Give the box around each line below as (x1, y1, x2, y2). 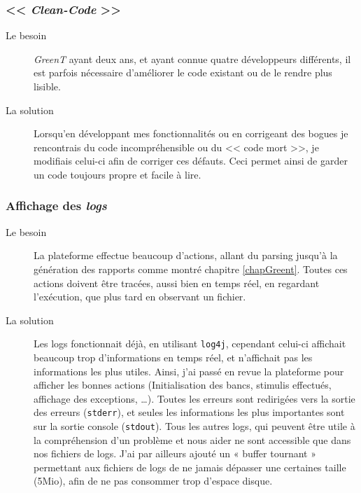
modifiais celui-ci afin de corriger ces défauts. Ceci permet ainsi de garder (34, 153, 348, 168)
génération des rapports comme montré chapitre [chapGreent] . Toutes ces (34, 261, 348, 276)
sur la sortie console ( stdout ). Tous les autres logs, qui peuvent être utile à (34, 419, 355, 433)
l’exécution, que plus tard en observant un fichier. (34, 289, 246, 304)
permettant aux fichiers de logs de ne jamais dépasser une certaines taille (34, 459, 346, 474)
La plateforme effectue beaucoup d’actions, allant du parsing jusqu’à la (34, 248, 338, 263)
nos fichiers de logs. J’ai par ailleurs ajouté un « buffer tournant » (34, 446, 317, 461)
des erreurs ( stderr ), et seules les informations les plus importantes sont (34, 405, 345, 419)
